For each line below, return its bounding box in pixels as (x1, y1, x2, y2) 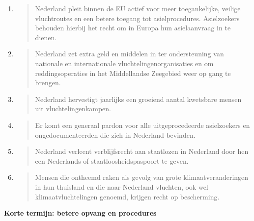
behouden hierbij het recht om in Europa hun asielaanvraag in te (35, 23, 231, 33)
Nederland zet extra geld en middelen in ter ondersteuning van (35, 49, 224, 59)
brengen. (35, 77, 61, 88)
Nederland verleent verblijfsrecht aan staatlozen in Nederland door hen (35, 146, 249, 156)
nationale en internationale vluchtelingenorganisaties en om (35, 58, 214, 68)
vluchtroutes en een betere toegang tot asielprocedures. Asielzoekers (35, 13, 240, 23)
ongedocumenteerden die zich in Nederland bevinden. (35, 129, 196, 140)
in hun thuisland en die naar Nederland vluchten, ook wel (35, 181, 208, 192)
